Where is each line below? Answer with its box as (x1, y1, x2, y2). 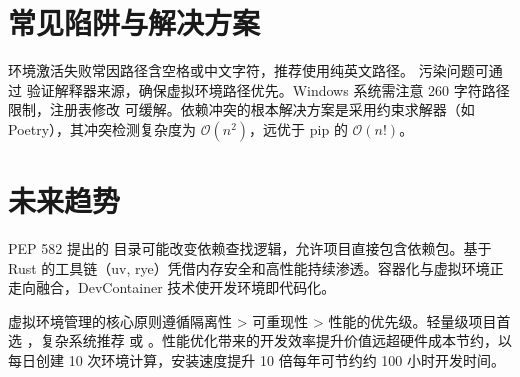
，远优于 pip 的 (249, 118, 348, 139)
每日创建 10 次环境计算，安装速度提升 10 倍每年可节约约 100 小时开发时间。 (8, 350, 505, 370)
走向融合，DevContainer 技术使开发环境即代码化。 (8, 277, 336, 298)
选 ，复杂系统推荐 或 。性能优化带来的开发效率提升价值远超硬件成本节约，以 (8, 330, 512, 351)
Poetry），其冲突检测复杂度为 (8, 118, 197, 139)
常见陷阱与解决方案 (8, 2, 261, 43)
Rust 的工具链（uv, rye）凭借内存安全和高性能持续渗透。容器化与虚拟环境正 (8, 257, 504, 278)
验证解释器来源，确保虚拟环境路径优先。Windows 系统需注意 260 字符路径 (26, 79, 510, 100)
